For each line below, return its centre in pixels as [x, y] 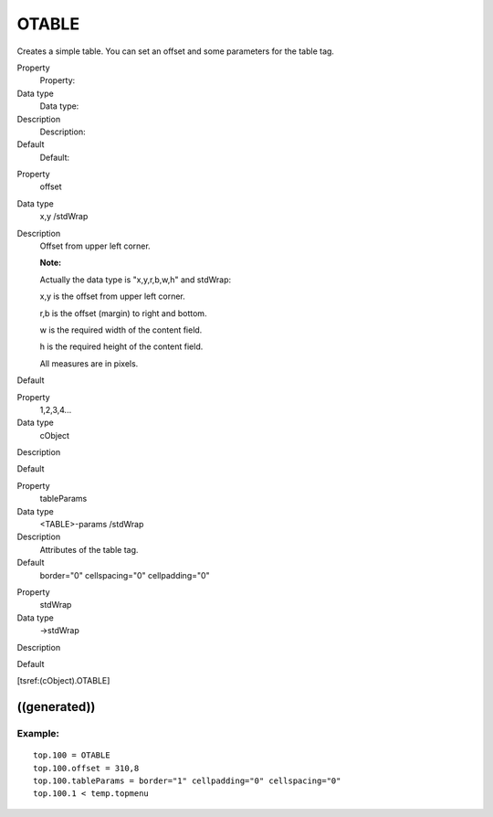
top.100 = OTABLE [72, 755]
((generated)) [56, 707]
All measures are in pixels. [89, 363]
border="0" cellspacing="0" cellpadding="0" [125, 575]
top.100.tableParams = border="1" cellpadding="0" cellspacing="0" [187, 781]
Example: [38, 734]
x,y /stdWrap [64, 217]
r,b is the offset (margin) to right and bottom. [123, 313]
